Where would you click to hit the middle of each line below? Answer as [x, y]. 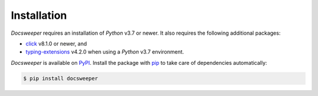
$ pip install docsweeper [61, 78]
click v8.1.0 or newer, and [56, 44]
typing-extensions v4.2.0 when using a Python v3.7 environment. [105, 52]
